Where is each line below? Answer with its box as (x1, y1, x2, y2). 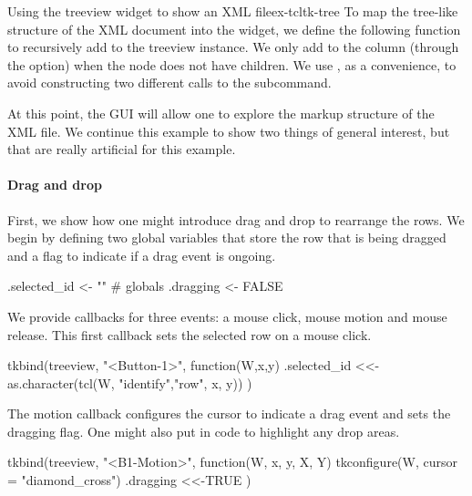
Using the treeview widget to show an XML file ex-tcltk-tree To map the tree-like (7, 2, 458, 20)
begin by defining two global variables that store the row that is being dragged (7, 228, 446, 247)
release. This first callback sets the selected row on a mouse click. (7, 325, 372, 344)
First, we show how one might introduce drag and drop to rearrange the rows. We (7, 210, 465, 229)
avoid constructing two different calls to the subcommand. (7, 73, 332, 92)
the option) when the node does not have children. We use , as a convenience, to (7, 55, 457, 74)
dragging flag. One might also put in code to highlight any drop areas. (7, 421, 400, 440)
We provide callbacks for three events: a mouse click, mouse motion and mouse (7, 306, 447, 325)
